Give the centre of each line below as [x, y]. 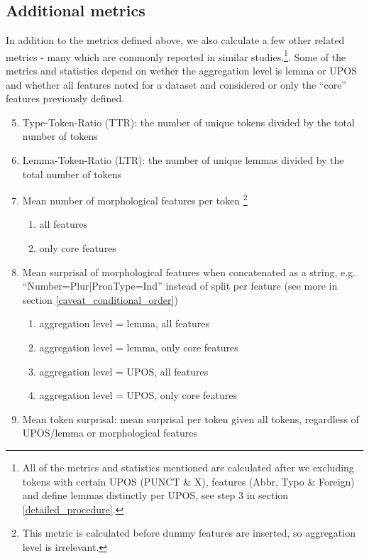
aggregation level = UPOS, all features [124, 371]
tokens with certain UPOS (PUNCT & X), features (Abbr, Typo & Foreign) [188, 481]
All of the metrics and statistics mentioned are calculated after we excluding [188, 467]
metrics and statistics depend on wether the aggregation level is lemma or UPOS [181, 71]
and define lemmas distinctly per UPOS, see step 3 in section [155, 495]
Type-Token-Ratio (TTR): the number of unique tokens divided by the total [188, 122]
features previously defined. [65, 98]
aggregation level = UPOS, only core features [138, 395]
